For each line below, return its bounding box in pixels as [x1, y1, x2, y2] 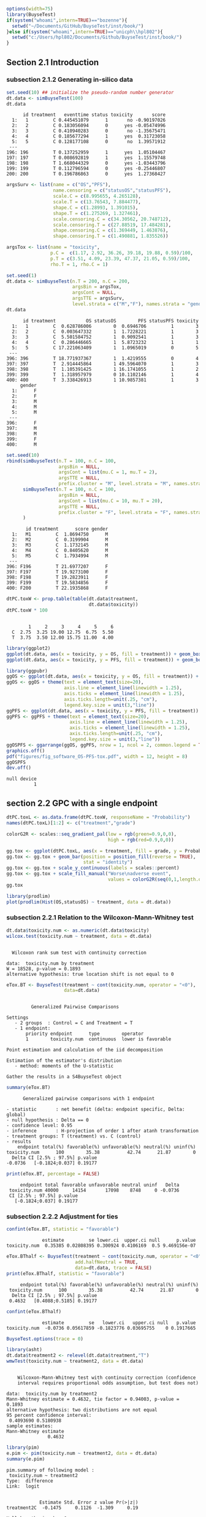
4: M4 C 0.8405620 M [12, 547, 109, 554]
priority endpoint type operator [25, 1031, 144, 1037]
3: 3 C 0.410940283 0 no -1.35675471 [12, 128, 166, 135]
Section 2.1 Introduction [6, 57, 99, 68]
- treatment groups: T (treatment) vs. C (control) [6, 1133, 141, 1139]
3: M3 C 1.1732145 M [12, 542, 109, 548]
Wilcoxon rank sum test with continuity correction [12, 950, 147, 956]
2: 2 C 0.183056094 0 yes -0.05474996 [12, 123, 166, 129]
